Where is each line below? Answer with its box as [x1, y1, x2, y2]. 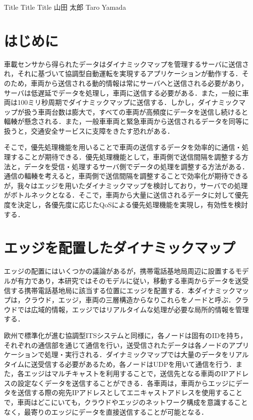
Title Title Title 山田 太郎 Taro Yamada [4, 2, 126, 12]
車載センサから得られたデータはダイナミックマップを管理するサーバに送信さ [4, 59, 249, 69]
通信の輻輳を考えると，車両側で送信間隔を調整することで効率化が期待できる [4, 171, 249, 181]
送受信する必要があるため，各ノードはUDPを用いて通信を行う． [31, 359, 236, 369]
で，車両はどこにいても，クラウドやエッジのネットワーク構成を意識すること [4, 397, 248, 407]
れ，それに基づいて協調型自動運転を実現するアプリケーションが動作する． [4, 68, 242, 79]
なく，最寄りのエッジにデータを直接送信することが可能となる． [4, 406, 208, 417]
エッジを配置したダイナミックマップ [4, 238, 235, 258]
